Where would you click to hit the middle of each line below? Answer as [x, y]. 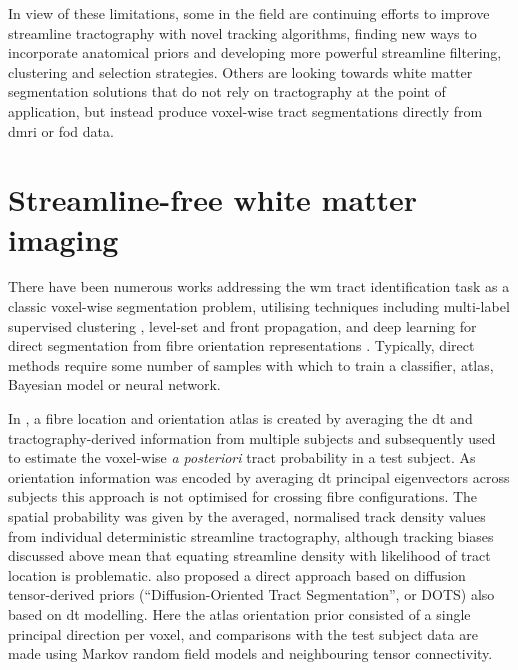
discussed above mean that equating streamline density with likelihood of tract [249, 555]
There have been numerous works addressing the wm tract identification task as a [259, 286]
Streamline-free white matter [213, 199]
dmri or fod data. [61, 130]
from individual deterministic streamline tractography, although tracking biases [251, 535]
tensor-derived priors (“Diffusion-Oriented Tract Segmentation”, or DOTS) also [251, 594]
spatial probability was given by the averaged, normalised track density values [247, 516]
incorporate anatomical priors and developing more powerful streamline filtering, [255, 52]
